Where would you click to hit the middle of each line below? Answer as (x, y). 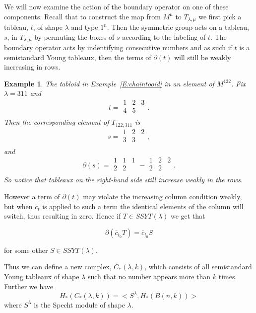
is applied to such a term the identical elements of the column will (143, 206)
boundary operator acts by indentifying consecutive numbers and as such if (118, 47)
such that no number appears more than (149, 276)
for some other (26, 250)
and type (85, 27)
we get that (188, 216)
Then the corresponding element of (57, 122)
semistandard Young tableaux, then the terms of (78, 57)
